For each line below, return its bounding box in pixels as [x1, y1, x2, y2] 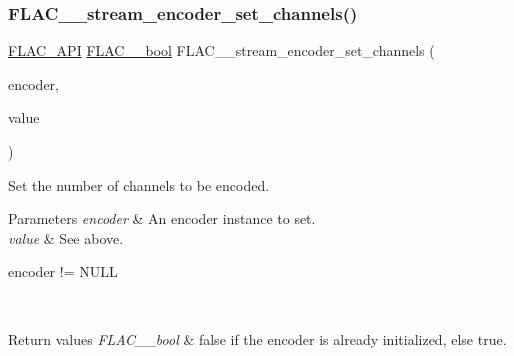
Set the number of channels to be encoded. [8, 174, 270, 195]
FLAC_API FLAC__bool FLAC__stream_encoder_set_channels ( [8, 40, 435, 61]
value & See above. [8, 227, 124, 248]
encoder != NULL [8, 261, 118, 282]
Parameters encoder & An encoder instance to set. [8, 208, 316, 229]
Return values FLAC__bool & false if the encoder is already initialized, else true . [8, 328, 507, 349]
